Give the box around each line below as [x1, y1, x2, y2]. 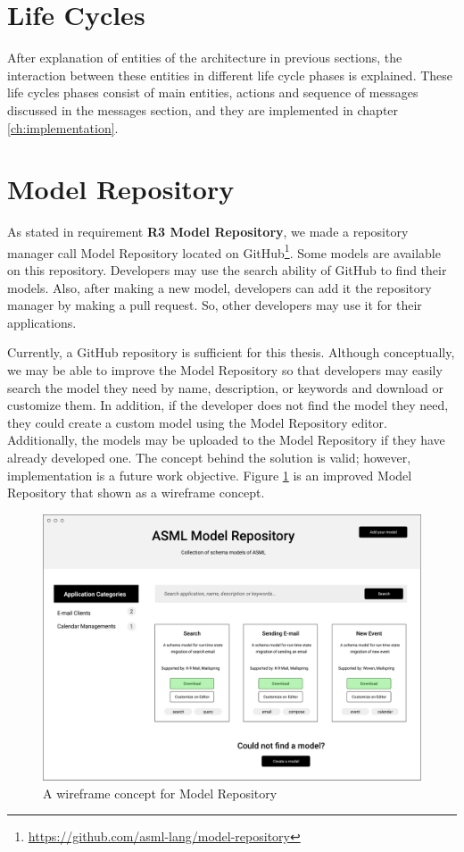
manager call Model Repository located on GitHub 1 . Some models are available [7, 240, 441, 262]
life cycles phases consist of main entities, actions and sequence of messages [7, 83, 418, 102]
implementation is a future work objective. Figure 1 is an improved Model [7, 465, 412, 484]
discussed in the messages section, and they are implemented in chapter [7, 100, 399, 119]
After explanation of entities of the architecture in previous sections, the [7, 48, 402, 67]
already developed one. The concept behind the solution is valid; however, [7, 448, 411, 466]
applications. [7, 313, 77, 331]
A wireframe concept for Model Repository [43, 783, 278, 802]
